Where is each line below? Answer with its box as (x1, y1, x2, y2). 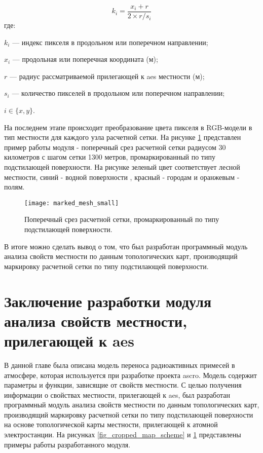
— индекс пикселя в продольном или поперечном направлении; (12, 36, 208, 47)
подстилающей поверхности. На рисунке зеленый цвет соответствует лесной (4, 162, 240, 172)
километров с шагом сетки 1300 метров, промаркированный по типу (4, 152, 215, 162)
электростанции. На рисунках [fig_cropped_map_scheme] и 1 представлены (4, 429, 241, 440)
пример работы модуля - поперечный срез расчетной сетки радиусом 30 (4, 141, 226, 152)
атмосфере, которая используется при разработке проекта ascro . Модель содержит (4, 369, 257, 380)
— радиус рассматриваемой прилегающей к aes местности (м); (9, 70, 205, 81)
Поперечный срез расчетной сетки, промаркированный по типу (24, 214, 219, 224)
